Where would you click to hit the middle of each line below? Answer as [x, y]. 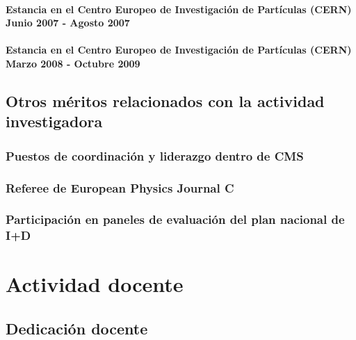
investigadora [54, 121]
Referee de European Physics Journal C [120, 187]
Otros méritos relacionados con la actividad [165, 100]
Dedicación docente [77, 328]
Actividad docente [95, 284]
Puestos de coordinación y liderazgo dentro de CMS [155, 155]
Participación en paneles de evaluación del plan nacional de [175, 219]
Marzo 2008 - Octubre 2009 [73, 63]
